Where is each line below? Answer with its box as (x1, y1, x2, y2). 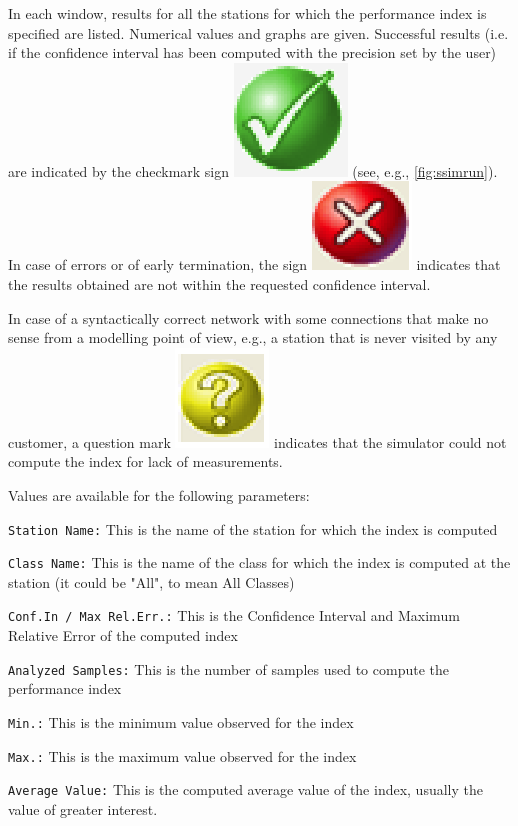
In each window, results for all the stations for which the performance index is (8, 3, 487, 23)
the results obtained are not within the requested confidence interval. (8, 273, 431, 294)
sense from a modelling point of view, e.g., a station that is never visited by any (8, 327, 498, 348)
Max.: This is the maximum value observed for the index (8, 745, 357, 766)
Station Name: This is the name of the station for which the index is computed (8, 518, 498, 539)
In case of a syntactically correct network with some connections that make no (8, 307, 489, 328)
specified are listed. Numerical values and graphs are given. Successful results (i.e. (8, 22, 509, 43)
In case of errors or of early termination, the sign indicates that (8, 254, 501, 275)
